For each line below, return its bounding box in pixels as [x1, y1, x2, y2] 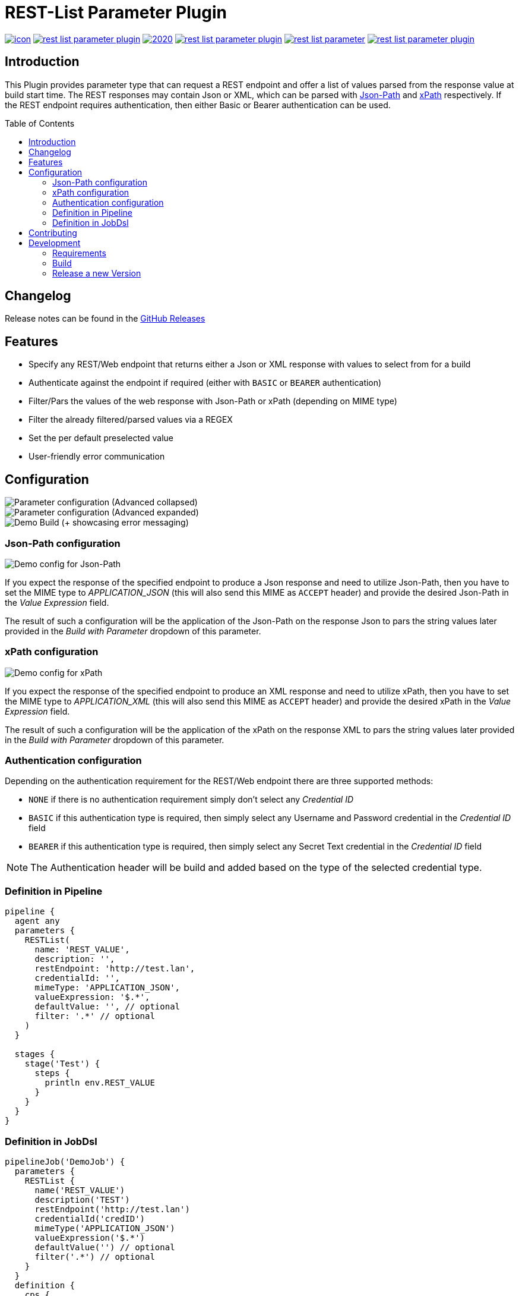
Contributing [29, 227, 77, 238]
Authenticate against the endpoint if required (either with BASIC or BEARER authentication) [29, 378, 382, 388]
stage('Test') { [24, 1059, 100, 1069]
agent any [14, 916, 60, 926]
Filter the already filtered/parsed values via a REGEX [29, 414, 233, 425]
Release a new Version [52, 268, 141, 278]
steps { [34, 1068, 70, 1078]
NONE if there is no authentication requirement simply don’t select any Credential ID [29, 794, 354, 805]
